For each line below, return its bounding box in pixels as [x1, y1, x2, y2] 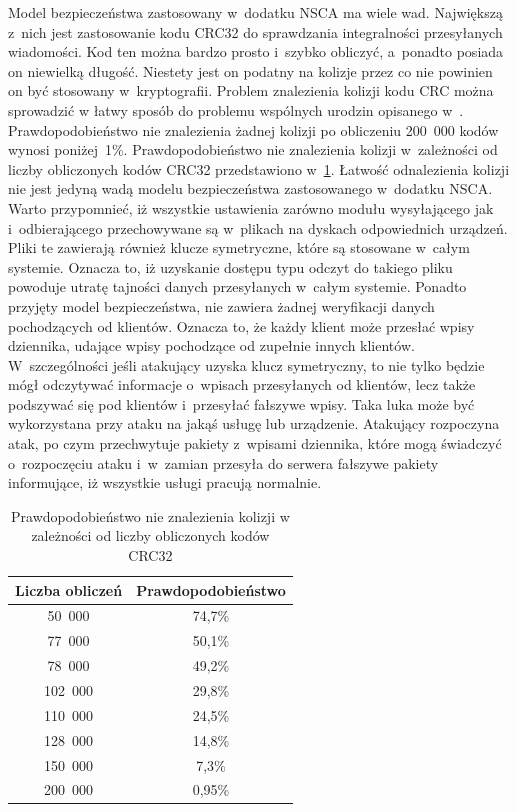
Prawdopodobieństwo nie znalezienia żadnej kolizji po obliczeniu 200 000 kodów [8, 119, 499, 140]
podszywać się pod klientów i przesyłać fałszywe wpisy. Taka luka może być [8, 393, 475, 414]
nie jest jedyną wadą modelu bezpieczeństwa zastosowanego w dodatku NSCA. [8, 178, 493, 199]
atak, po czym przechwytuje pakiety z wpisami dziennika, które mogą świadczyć [8, 433, 502, 454]
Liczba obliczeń [15, 579, 123, 600]
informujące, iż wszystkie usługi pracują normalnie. [8, 472, 322, 493]
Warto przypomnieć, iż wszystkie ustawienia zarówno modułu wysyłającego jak [8, 197, 494, 218]
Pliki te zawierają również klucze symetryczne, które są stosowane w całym [8, 237, 470, 258]
